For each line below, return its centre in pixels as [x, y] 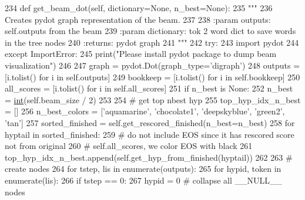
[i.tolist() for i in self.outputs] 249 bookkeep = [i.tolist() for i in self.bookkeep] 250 [152, 77]
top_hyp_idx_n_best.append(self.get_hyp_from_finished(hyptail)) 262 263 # [149, 157]
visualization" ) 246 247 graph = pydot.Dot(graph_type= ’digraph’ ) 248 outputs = [152, 65]
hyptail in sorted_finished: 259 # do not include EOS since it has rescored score [150, 134]
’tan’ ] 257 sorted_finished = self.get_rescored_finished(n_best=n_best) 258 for [150, 122]
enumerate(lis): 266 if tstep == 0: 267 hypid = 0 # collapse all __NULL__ [143, 180]
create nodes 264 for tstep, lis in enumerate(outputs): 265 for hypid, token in [143, 169]
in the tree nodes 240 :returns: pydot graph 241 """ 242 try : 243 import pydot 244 [152, 42]
